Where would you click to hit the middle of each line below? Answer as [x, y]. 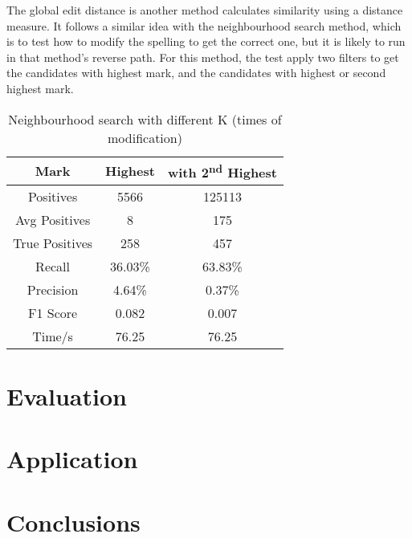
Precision [53, 289]
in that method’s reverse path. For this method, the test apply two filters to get [203, 57]
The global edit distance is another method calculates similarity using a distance [205, 10]
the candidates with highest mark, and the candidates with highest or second [196, 73]
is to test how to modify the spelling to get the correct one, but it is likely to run [206, 41]
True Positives [53, 243]
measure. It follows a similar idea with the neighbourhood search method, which [204, 25]
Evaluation [67, 396]
